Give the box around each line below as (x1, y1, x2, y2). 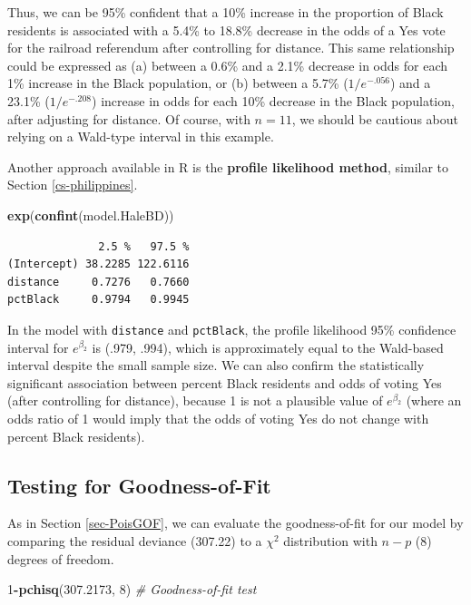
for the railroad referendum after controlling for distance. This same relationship (7, 38, 455, 57)
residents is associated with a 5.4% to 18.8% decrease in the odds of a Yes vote (7, 20, 446, 39)
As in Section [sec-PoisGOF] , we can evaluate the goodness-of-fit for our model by (7, 513, 464, 532)
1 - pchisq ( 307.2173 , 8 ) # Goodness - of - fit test (7, 580, 257, 599)
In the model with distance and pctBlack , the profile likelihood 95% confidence (7, 319, 456, 338)
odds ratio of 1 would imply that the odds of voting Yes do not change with (7, 408, 429, 427)
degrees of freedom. (7, 549, 114, 568)
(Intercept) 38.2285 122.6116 (7, 258, 190, 271)
